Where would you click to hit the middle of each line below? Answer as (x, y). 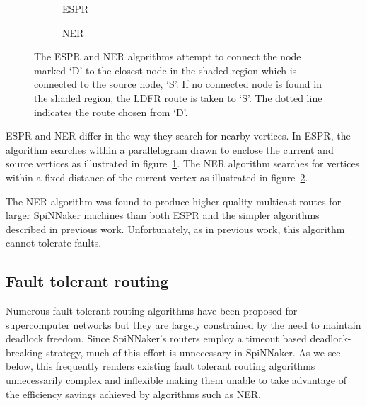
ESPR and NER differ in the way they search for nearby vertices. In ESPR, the (178, 136)
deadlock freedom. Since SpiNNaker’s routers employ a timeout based (156, 338)
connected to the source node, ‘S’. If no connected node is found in (178, 84)
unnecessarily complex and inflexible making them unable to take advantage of (176, 380)
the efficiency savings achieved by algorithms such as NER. (133, 394)
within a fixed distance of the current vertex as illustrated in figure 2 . (157, 177)
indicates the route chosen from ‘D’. (111, 112)
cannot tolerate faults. (54, 243)
